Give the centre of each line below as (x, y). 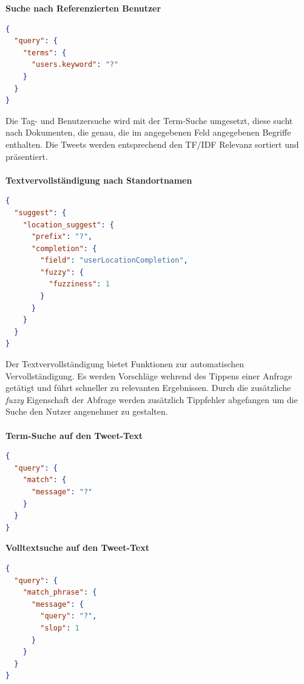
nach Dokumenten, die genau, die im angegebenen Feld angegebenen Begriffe (148, 132)
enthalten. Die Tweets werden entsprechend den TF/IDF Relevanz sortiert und (152, 144)
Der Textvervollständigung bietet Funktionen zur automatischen (125, 364)
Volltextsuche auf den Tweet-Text (77, 548)
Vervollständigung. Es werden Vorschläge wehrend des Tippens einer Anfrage (149, 375)
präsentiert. (27, 156)
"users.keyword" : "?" (75, 65)
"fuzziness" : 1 (79, 284)
